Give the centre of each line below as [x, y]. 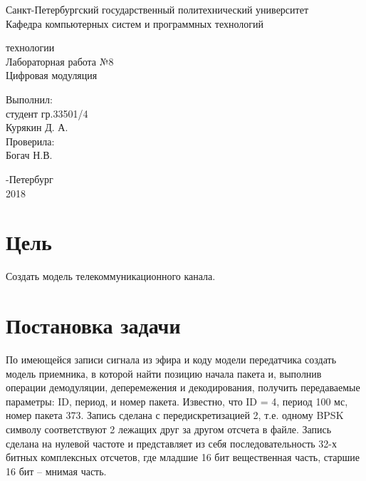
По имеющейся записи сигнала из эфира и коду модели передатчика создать [171, 359]
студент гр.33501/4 [47, 113]
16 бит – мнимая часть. [56, 471]
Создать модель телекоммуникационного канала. [111, 276]
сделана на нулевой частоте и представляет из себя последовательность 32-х [172, 443]
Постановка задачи [93, 325]
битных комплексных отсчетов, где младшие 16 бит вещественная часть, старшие [183, 457]
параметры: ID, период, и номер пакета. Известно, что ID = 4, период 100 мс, [177, 401]
